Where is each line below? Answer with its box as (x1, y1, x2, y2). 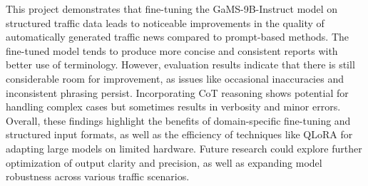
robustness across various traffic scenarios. (6, 169, 190, 184)
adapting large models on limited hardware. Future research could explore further (6, 140, 362, 155)
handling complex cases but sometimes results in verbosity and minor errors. (6, 99, 341, 114)
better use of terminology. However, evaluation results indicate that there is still (6, 57, 355, 72)
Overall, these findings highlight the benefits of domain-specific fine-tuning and (6, 113, 351, 128)
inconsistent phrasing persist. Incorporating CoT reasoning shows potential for (6, 85, 349, 100)
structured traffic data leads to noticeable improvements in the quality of (6, 15, 324, 30)
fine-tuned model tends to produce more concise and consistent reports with (6, 43, 338, 58)
